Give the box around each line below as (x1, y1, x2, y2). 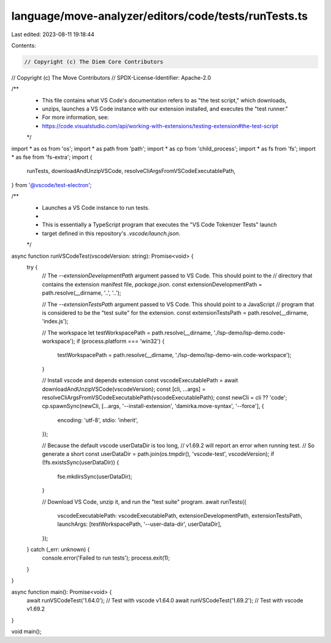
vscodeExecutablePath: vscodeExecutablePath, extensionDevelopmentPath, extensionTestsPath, (57, 512, 303, 519)
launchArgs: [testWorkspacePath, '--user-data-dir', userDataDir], (57, 520, 222, 528)
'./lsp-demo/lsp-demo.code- (213, 329, 286, 336)
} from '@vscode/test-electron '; (11, 181, 92, 188)
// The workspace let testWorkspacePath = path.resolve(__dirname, (42, 329, 213, 336)
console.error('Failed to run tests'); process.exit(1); (42, 554, 170, 561)
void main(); (11, 628, 42, 635)
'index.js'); (42, 318, 69, 325)
